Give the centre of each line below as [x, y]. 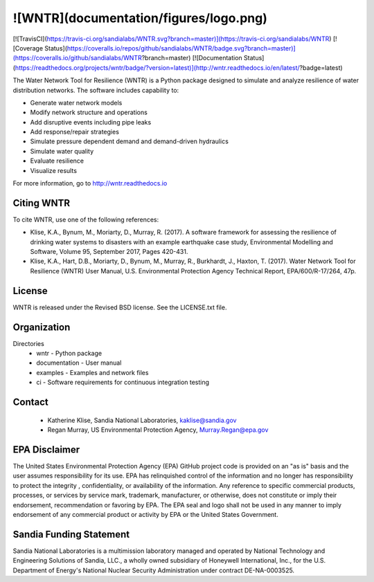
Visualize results [54, 170]
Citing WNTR [42, 203]
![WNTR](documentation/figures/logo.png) [140, 18]
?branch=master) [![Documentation [192, 58]
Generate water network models [76, 102]
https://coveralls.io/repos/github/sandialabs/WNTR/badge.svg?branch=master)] [181, 48]
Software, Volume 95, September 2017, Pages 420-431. [109, 252]
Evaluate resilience [57, 161]
